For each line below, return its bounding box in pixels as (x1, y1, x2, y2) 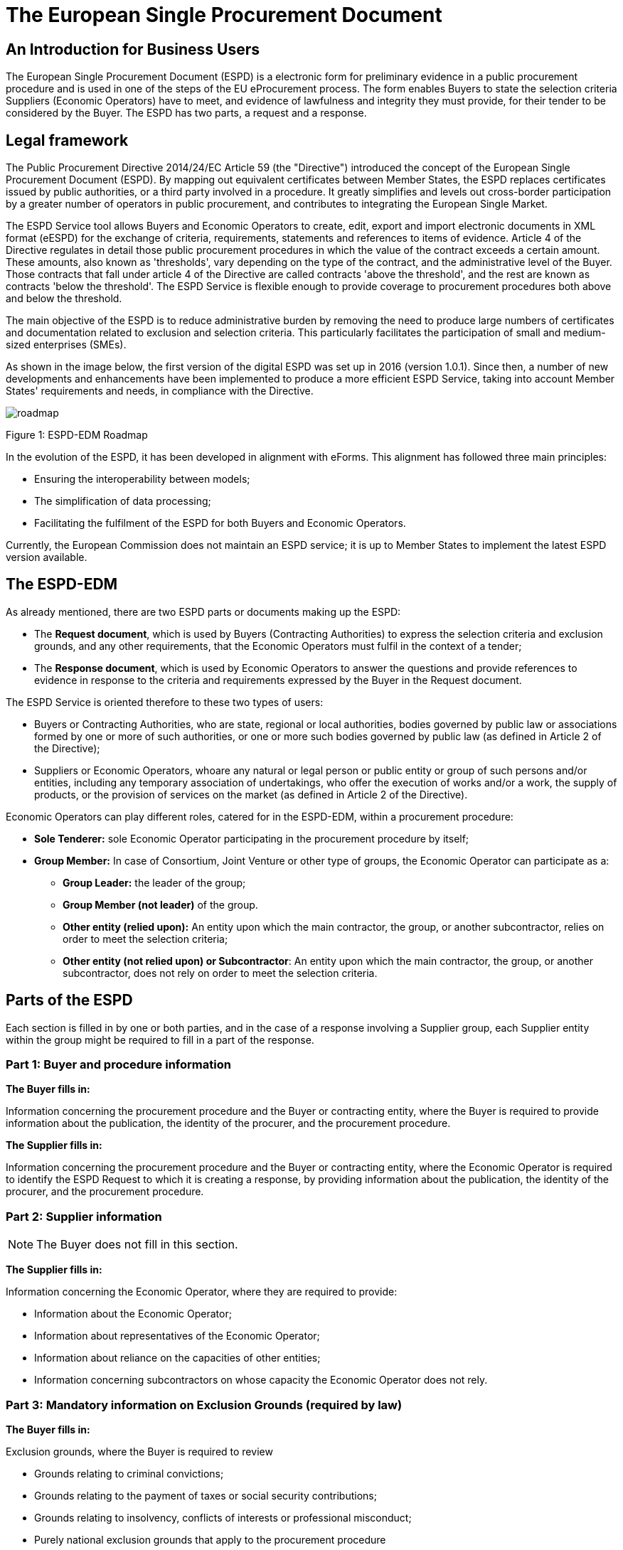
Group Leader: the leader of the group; (63, 876, 246, 889)
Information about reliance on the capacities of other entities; (34, 1352, 321, 1364)
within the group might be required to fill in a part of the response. (6, 1033, 314, 1046)
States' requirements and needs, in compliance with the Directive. (6, 385, 314, 397)
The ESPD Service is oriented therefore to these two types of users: (6, 695, 324, 708)
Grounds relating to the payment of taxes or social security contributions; (34, 1489, 377, 1502)
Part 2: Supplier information (6, 1209, 162, 1224)
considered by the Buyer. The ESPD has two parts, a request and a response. (6, 107, 367, 119)
